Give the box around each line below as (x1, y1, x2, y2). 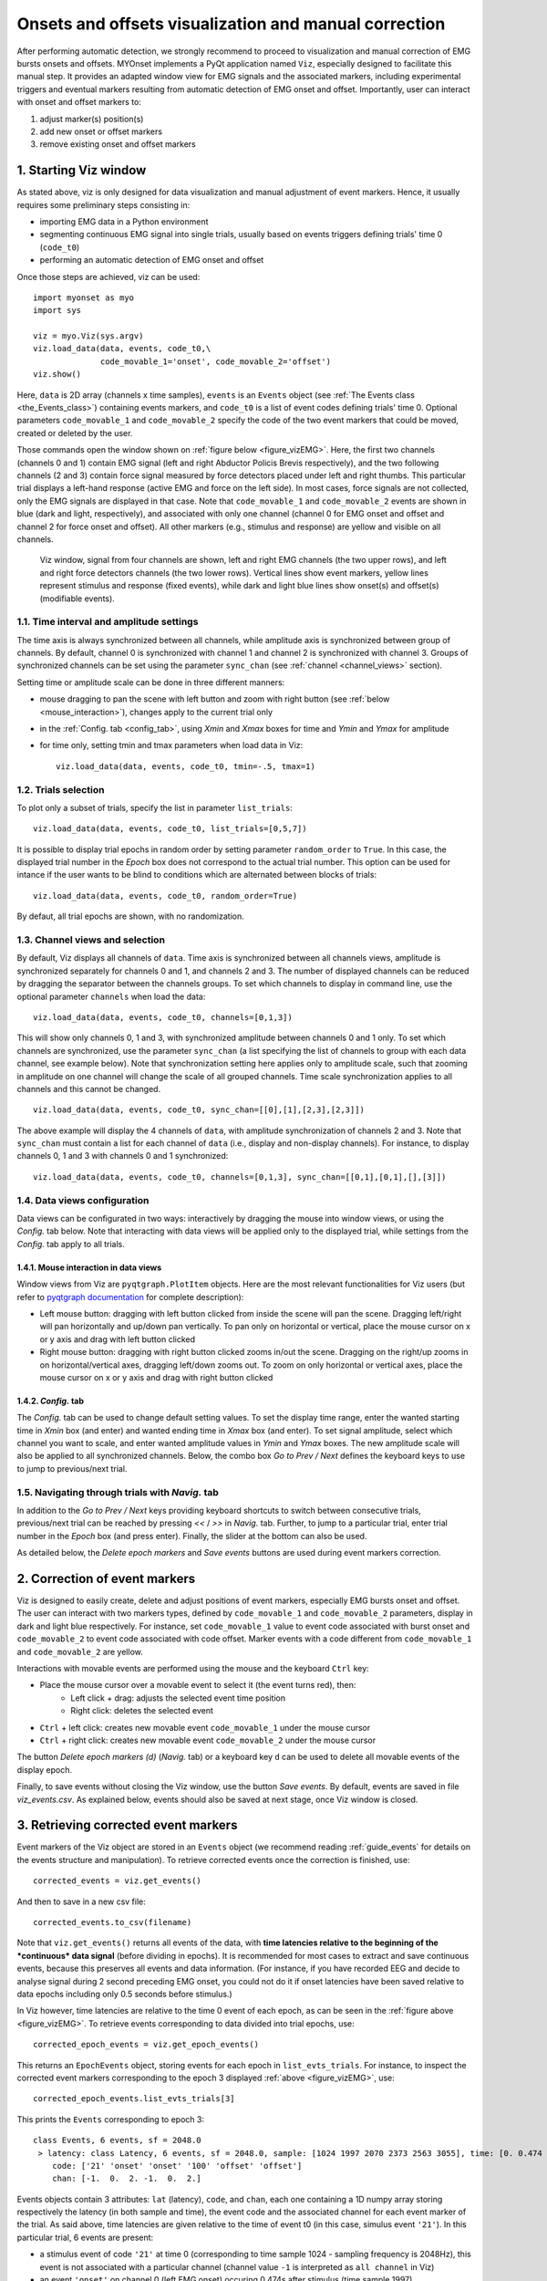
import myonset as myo (33, 292, 135, 303)
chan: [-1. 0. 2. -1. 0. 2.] (51, 2173, 202, 2184)
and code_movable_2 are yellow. (16, 1646, 143, 1657)
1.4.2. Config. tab (16, 1395, 85, 1406)
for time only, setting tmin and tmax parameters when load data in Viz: (39, 740, 304, 751)
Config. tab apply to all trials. (16, 1238, 125, 1249)
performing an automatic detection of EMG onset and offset (39, 255, 264, 266)
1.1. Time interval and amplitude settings (16, 616, 199, 629)
